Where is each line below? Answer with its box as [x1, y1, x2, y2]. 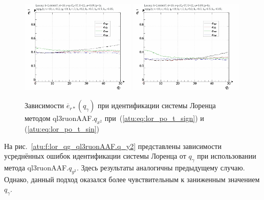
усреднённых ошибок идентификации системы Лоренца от [4, 151, 186, 161]
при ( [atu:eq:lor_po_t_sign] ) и [104, 113, 204, 123]
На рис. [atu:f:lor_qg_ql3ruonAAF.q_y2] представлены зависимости [4, 140, 222, 151]
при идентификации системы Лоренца [97, 100, 216, 111]
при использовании [197, 151, 256, 161]
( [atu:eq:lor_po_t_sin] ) [25, 123, 100, 134]
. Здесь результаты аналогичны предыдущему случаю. [76, 162, 245, 172]
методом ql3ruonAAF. [25, 113, 94, 123]
